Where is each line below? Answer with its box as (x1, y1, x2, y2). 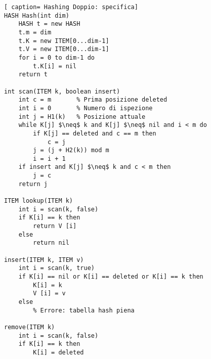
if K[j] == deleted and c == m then (33, 129, 156, 137)
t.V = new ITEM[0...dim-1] (18, 46, 109, 53)
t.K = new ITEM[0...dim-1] (18, 37, 109, 44)
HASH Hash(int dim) (4, 12, 69, 19)
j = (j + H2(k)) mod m (33, 147, 109, 154)
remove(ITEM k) (4, 323, 55, 331)
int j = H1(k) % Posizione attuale (18, 113, 146, 120)
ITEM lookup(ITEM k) (4, 197, 73, 205)
